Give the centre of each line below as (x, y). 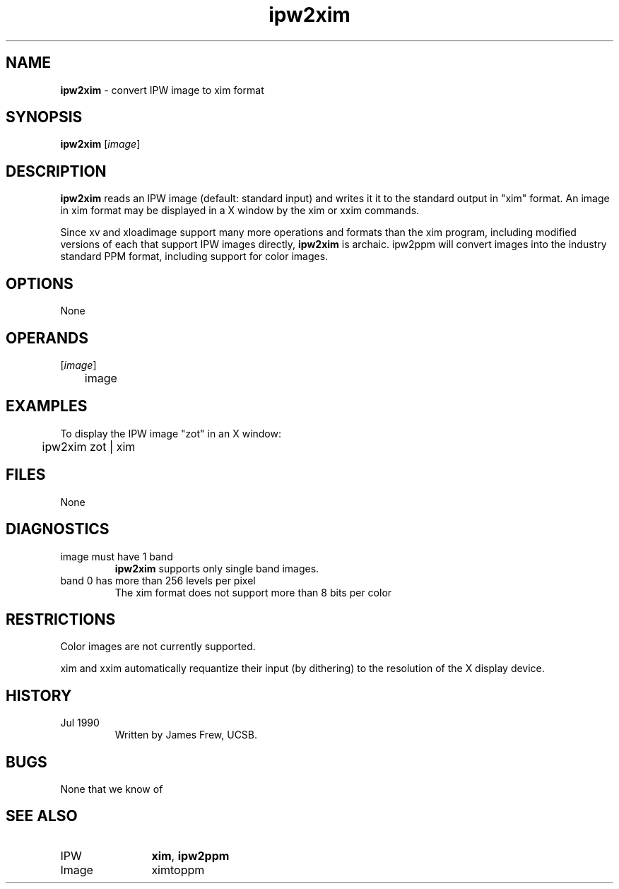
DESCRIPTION (56, 171)
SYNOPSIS (44, 117)
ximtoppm (178, 870)
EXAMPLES (47, 406)
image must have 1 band (117, 556)
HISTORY (39, 695)
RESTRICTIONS (61, 619)
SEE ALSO (42, 816)
